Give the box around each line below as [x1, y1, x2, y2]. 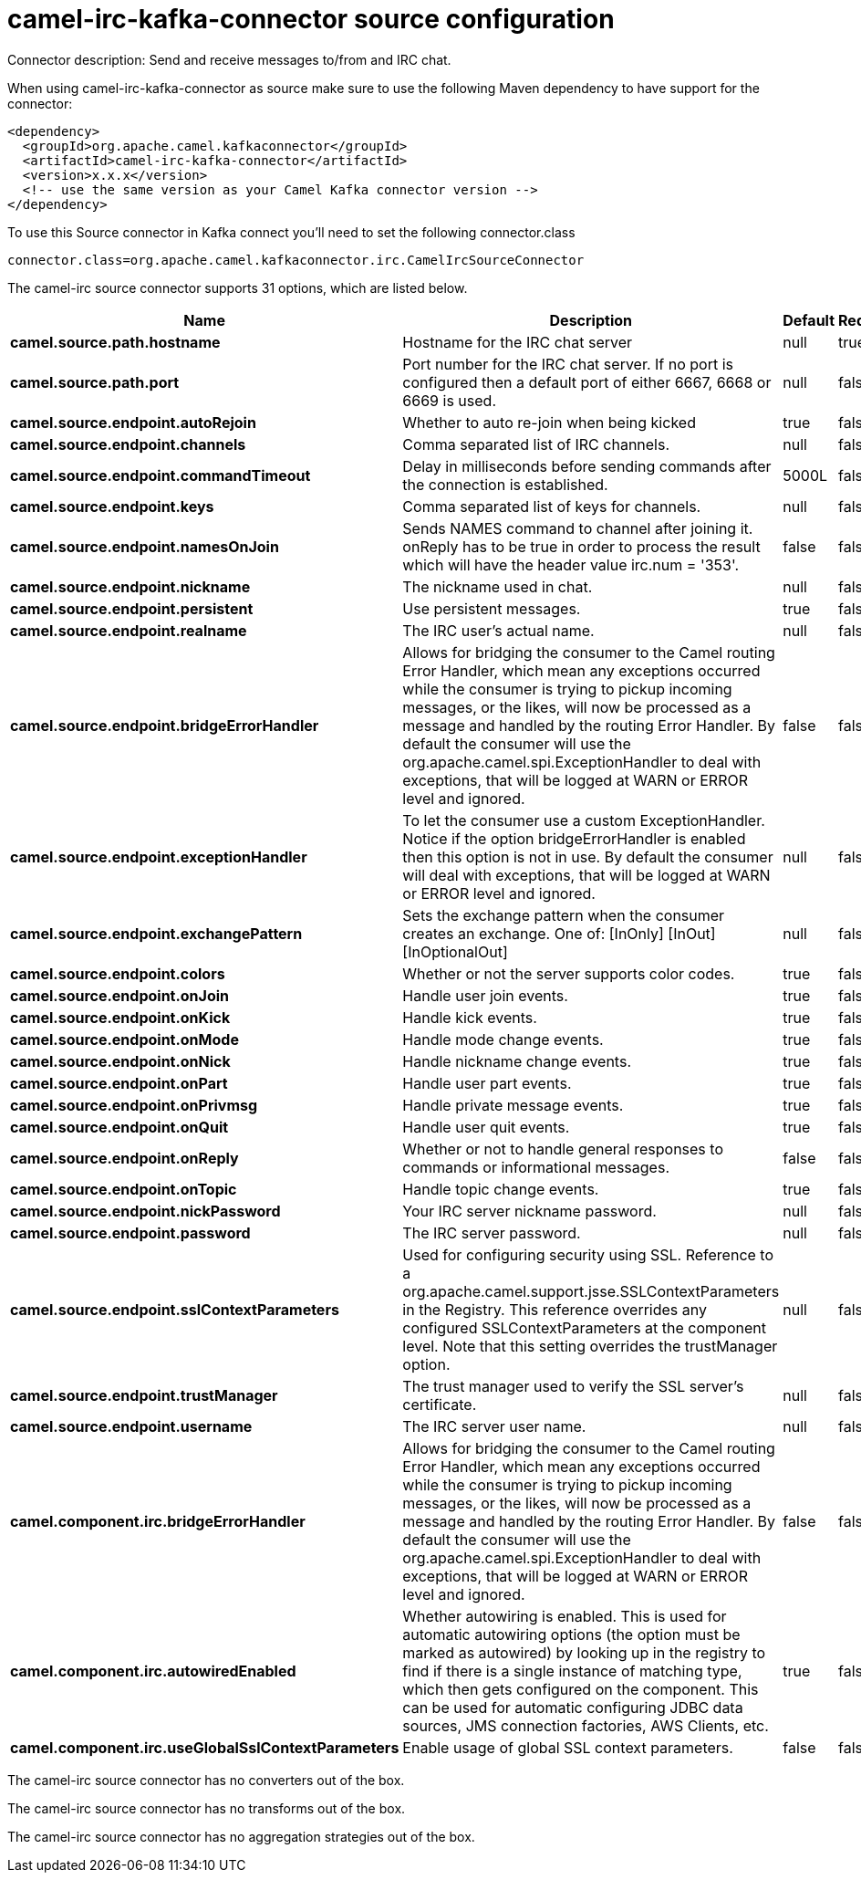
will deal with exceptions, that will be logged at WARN [402, 865, 771, 884]
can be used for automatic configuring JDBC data [402, 1697, 743, 1717]
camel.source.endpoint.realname [10, 621, 247, 640]
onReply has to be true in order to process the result [402, 537, 761, 556]
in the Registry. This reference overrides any [402, 1300, 707, 1319]
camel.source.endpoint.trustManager [10, 1385, 278, 1405]
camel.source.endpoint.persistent [10, 599, 254, 618]
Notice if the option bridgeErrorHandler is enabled [402, 829, 746, 848]
